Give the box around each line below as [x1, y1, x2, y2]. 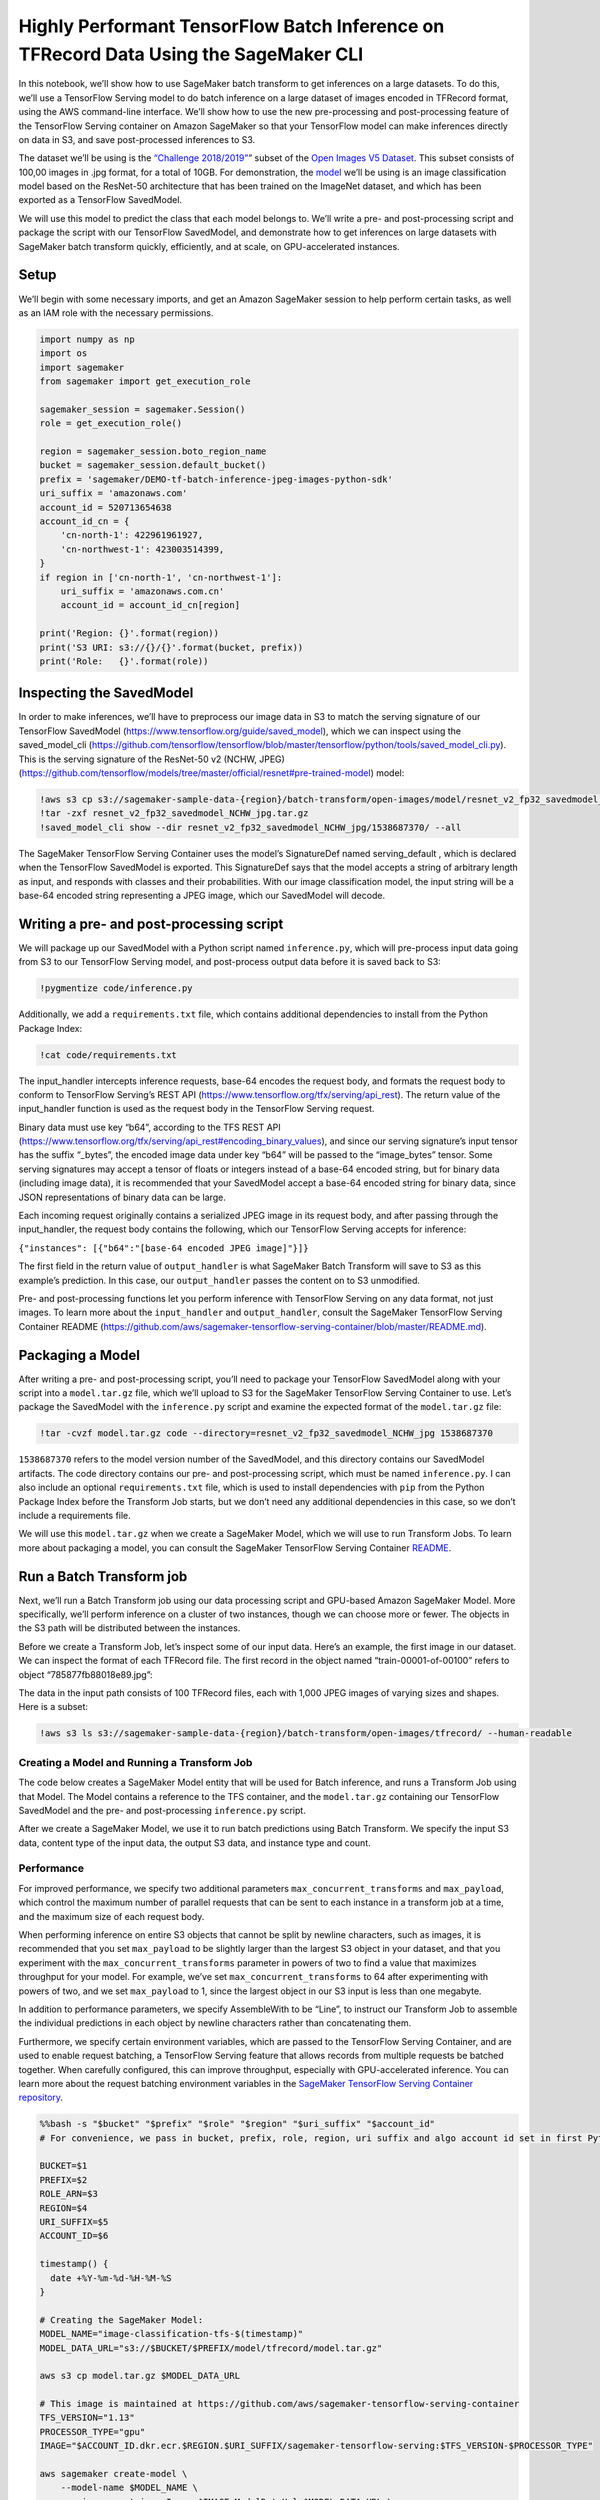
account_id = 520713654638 [39, 501, 172, 513]
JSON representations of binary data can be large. [18, 1191, 227, 1203]
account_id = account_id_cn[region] [60, 600, 240, 611]
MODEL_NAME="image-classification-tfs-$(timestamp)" [39, 2328, 304, 2340]
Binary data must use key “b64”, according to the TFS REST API [18, 1121, 282, 1133]
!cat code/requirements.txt [39, 1049, 177, 1060]
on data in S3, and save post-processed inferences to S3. [18, 133, 256, 145]
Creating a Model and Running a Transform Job [18, 1755, 253, 1769]
